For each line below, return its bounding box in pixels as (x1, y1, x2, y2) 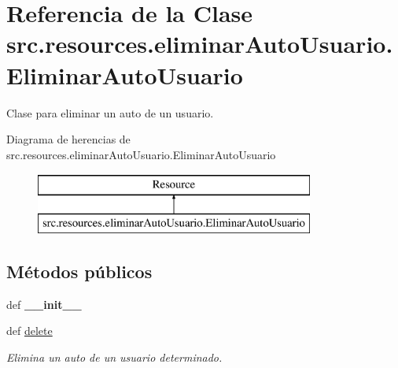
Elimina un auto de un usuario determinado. (6, 348, 223, 365)
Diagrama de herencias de (6, 131, 131, 147)
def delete (6, 322, 53, 339)
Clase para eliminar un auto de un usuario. (6, 104, 214, 121)
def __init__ (6, 296, 82, 312)
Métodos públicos (6, 258, 153, 283)
